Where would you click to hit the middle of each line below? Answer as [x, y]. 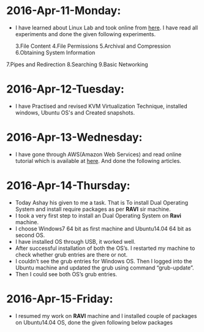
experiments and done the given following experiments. [85, 34]
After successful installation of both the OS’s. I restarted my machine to [105, 248]
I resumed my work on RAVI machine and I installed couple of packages [106, 315]
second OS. [30, 235]
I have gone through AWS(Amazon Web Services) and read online [98, 154]
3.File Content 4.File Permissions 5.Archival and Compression [93, 46]
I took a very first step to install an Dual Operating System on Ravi [98, 216]
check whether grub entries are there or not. [71, 254]
